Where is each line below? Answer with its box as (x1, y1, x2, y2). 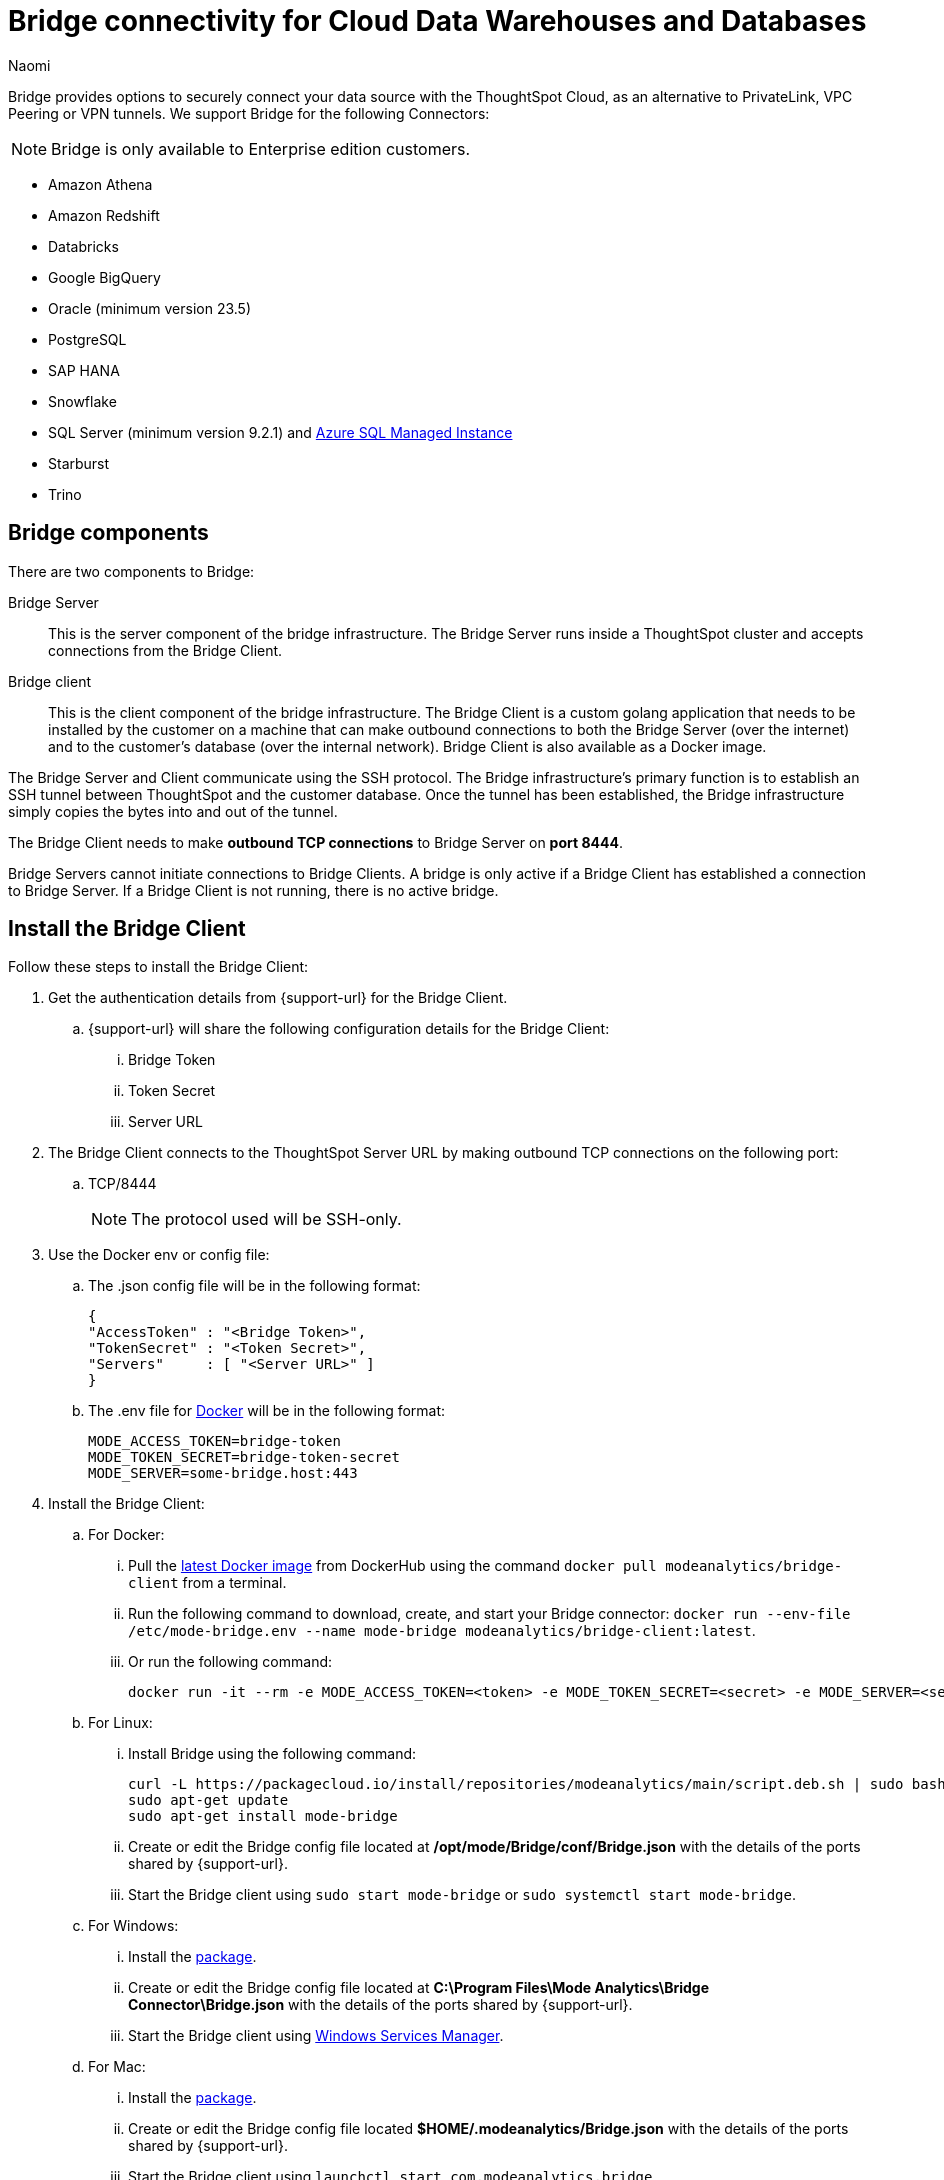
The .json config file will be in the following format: (88, 1277, 421, 1295)
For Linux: (88, 1714, 153, 1732)
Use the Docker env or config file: (48, 1246, 270, 1264)
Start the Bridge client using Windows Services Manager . (128, 2027, 504, 2045)
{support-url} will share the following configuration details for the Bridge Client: (88, 1020, 610, 1038)
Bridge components (8, 520, 209, 546)
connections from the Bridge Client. (48, 641, 283, 659)
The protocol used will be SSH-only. (131, 1209, 402, 1230)
